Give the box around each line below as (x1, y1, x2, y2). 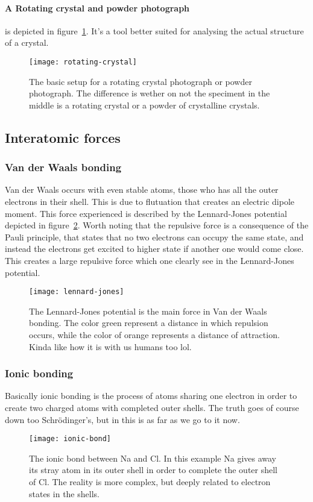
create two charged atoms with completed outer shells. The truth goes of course (5, 401, 299, 414)
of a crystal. (5, 36, 49, 49)
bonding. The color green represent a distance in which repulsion (29, 316, 268, 329)
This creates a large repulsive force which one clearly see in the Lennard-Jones (5, 254, 294, 266)
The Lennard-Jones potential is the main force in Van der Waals (29, 304, 267, 317)
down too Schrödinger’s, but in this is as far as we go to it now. (5, 413, 240, 425)
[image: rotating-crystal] (29, 57, 137, 66)
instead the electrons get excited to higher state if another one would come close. (5, 242, 304, 255)
